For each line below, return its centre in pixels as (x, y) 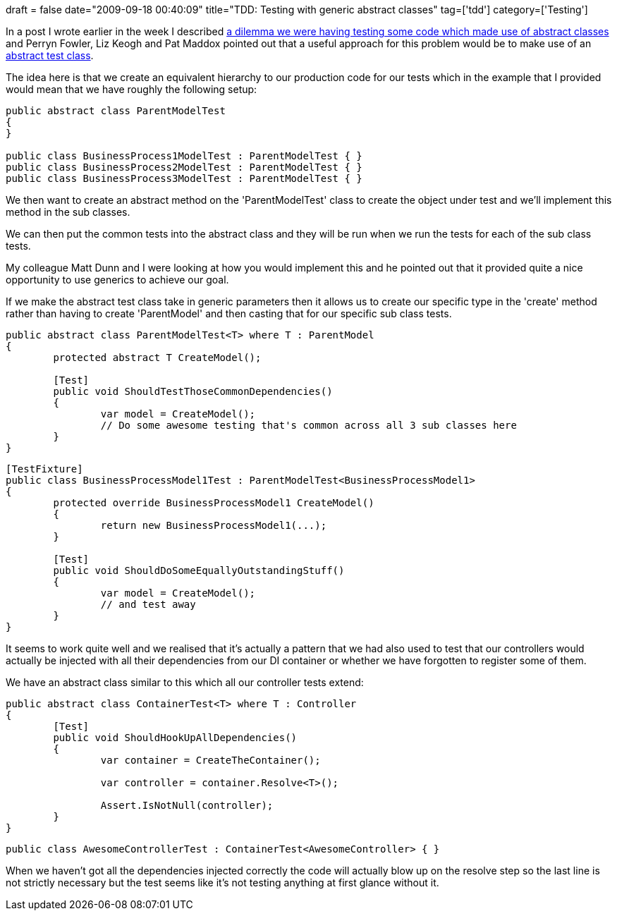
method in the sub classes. (68, 212)
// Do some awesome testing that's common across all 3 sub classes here (308, 425)
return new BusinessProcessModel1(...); (214, 525)
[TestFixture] (44, 469)
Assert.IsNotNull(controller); (187, 805)
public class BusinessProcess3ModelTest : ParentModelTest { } (184, 178)
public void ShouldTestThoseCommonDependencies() (193, 391)
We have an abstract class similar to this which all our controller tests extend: (185, 682)
